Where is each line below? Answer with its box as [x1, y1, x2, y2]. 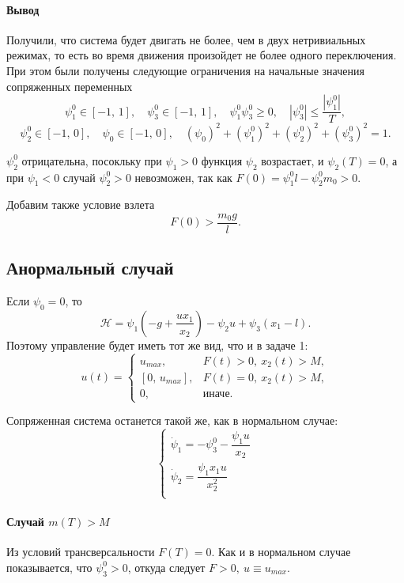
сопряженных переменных [6, 78, 133, 94]
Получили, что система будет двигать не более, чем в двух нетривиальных [6, 31, 366, 47]
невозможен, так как [134, 168, 232, 185]
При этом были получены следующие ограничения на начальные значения [6, 62, 364, 78]
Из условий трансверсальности [6, 543, 155, 560]
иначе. [202, 388, 233, 399]
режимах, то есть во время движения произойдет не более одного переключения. [6, 47, 397, 63]
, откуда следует [127, 558, 206, 575]
